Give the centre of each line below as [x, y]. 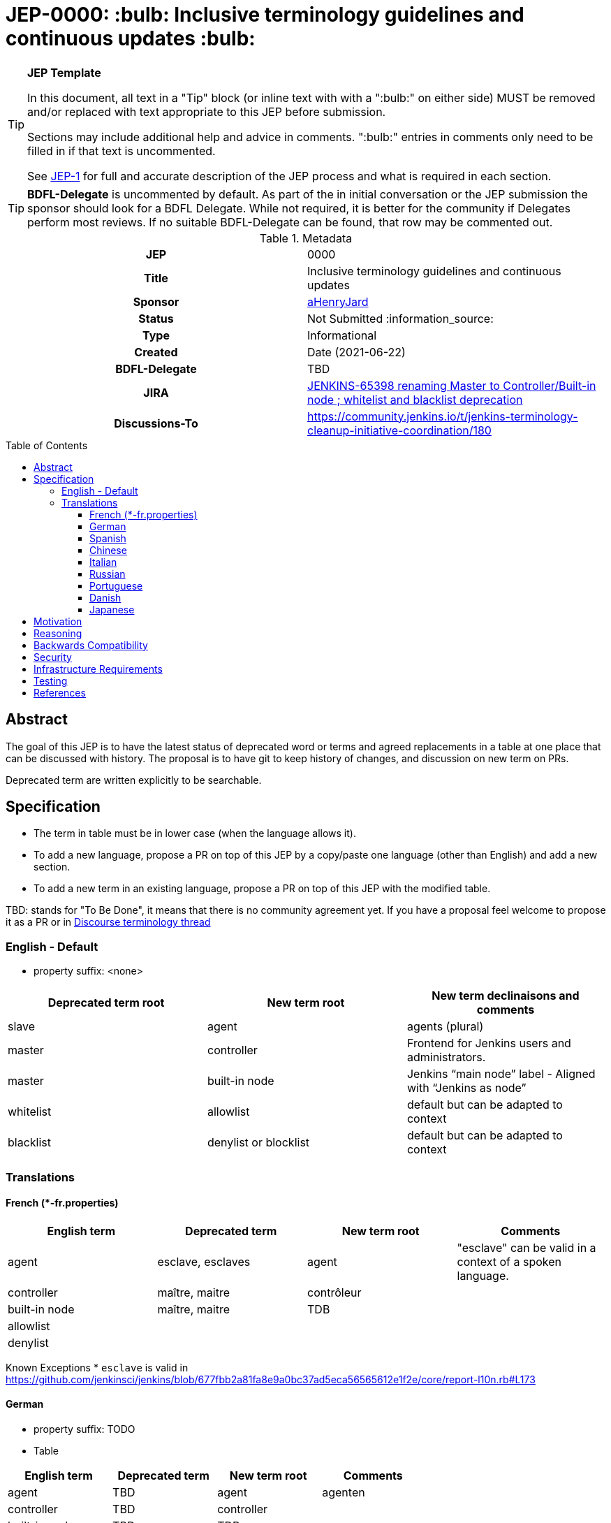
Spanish [108, 538]
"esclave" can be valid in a [527, 1247]
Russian [108, 574]
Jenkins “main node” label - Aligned [501, 1074]
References [60, 692]
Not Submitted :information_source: [400, 318]
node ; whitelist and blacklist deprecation [415, 399]
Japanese [112, 609]
